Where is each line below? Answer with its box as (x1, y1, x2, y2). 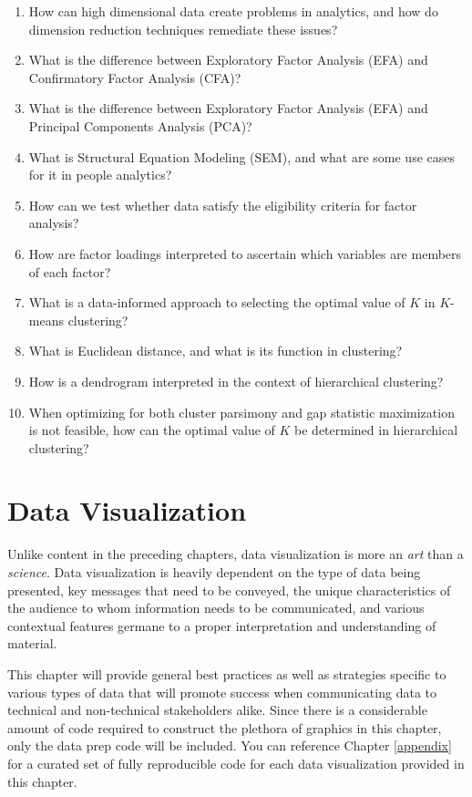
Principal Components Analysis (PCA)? (28, 116, 252, 135)
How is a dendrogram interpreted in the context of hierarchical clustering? (28, 371, 444, 390)
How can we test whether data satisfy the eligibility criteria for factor (28, 195, 417, 214)
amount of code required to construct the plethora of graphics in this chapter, (7, 718, 442, 737)
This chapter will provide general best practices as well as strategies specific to (7, 664, 446, 683)
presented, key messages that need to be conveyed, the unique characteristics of (7, 580, 451, 599)
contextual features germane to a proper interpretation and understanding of (7, 616, 436, 635)
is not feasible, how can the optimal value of (28, 420, 275, 440)
